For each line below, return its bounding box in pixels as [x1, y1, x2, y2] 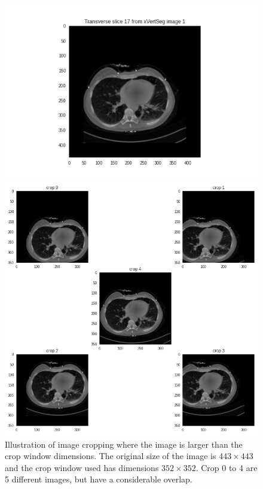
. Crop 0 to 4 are [195, 461, 258, 473]
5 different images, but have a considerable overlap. [5, 473, 192, 485]
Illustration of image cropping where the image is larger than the [5, 438, 243, 450]
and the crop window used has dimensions [5, 461, 159, 473]
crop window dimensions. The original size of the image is [5, 449, 216, 462]
